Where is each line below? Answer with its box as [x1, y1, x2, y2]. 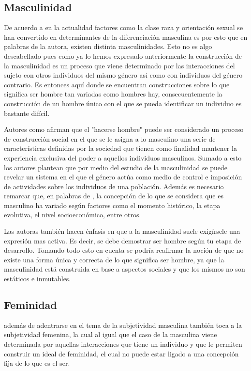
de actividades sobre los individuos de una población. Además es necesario [4, 181, 224, 191]
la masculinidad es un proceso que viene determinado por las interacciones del [4, 60, 235, 70]
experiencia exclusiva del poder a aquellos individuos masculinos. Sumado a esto [4, 152, 242, 162]
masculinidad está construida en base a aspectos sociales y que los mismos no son [4, 264, 245, 274]
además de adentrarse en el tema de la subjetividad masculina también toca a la [4, 320, 242, 330]
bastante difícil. [4, 108, 50, 118]
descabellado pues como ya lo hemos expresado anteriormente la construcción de [4, 50, 242, 61]
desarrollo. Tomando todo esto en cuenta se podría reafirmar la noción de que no [4, 245, 244, 255]
